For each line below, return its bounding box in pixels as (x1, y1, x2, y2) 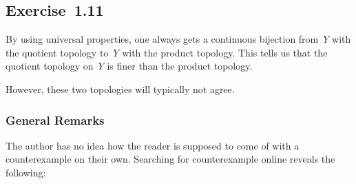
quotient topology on (6, 59, 94, 73)
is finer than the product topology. (107, 59, 253, 73)
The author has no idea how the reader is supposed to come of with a (6, 138, 300, 152)
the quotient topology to (6, 45, 109, 59)
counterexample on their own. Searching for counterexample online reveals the (6, 152, 335, 166)
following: (6, 165, 46, 179)
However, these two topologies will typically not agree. (6, 81, 235, 96)
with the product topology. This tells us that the (122, 45, 328, 59)
